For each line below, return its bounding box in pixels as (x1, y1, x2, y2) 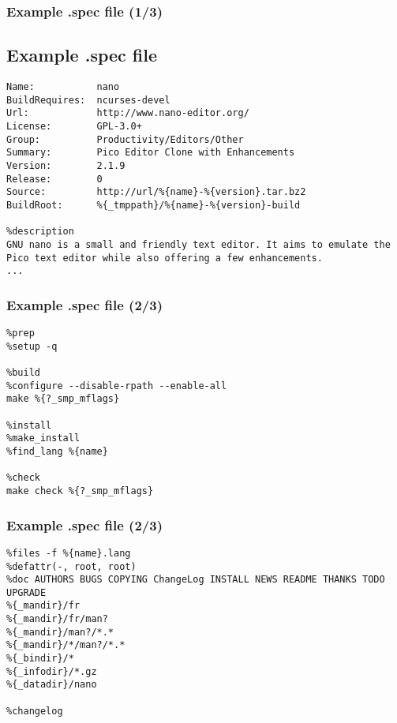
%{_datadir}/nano (6, 679, 97, 691)
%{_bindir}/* (6, 653, 74, 665)
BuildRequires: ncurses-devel (6, 94, 170, 106)
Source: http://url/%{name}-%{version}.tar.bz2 (6, 186, 306, 198)
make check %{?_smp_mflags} (6, 485, 154, 496)
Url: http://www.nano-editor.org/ (6, 107, 249, 119)
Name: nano (6, 81, 120, 93)
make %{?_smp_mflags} (6, 393, 120, 405)
